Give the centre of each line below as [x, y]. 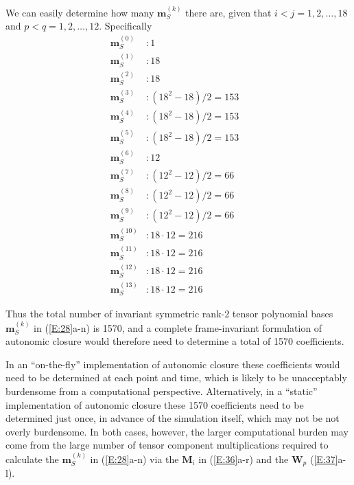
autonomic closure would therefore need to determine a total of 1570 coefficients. [175, 341]
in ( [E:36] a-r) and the [244, 459]
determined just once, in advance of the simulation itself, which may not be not [173, 418]
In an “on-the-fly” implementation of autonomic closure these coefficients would [173, 364]
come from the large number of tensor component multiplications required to [167, 445]
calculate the [32, 459]
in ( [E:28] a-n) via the [134, 459]
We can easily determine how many [80, 12]
